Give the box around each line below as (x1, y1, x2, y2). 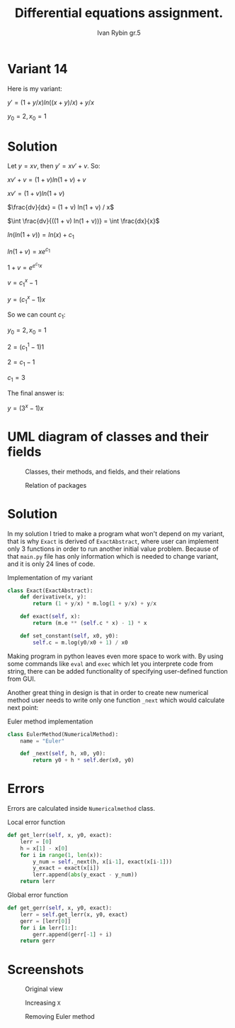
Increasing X (25, 999, 61, 1007)
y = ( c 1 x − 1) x (7, 293, 46, 305)
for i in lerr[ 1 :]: (20, 924, 78, 931)
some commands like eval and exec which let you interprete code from (7, 659, 214, 668)
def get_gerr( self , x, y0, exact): (7, 904, 113, 912)
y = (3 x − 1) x (7, 403, 44, 412)
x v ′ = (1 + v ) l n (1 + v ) (7, 190, 65, 198)
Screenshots (7, 961, 84, 978)
